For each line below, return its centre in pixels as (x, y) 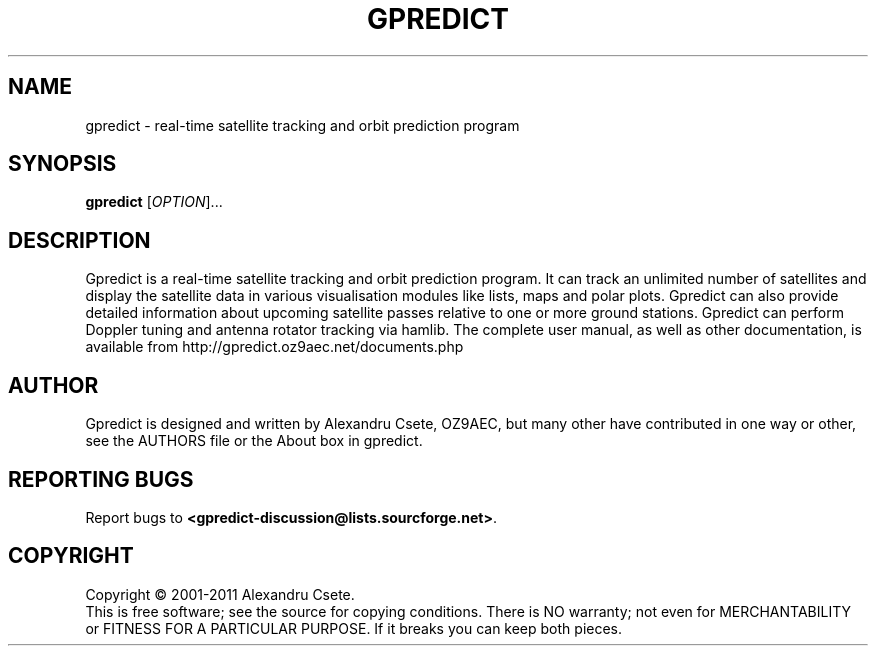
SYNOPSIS (62, 164)
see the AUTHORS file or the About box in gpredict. (254, 441)
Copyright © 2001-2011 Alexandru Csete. (220, 594)
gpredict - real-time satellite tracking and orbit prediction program (302, 125)
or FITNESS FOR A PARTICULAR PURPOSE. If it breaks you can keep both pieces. (354, 628)
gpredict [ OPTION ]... (154, 202)
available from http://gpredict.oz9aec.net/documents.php (274, 347)
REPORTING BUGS (101, 479)
